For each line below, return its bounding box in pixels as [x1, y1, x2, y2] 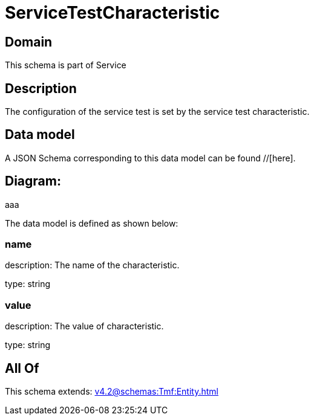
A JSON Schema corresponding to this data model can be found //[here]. [5, 152, 296, 163]
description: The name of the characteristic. [5, 260, 180, 271]
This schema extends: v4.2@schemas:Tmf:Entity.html [5, 386, 218, 397]
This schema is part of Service [5, 60, 126, 71]
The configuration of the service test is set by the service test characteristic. [5, 106, 310, 117]
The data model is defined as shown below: [5, 218, 178, 228]
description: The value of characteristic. [5, 321, 164, 332]
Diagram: [5, 173, 61, 189]
